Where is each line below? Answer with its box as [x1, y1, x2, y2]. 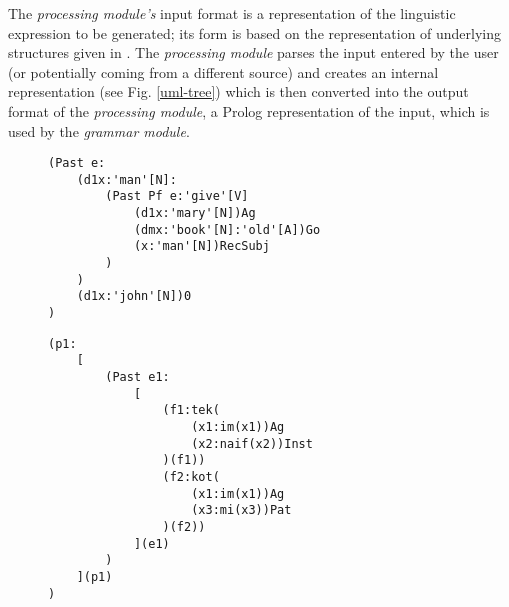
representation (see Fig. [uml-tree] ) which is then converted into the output [8, 81, 469, 102]
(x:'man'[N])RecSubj [133, 239, 270, 254]
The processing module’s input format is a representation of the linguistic [8, 3, 456, 23]
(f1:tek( [162, 403, 220, 418]
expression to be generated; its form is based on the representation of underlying [8, 22, 502, 43]
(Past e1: [105, 370, 170, 385]
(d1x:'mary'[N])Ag [133, 206, 256, 221]
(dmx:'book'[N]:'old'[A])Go [133, 222, 321, 237]
